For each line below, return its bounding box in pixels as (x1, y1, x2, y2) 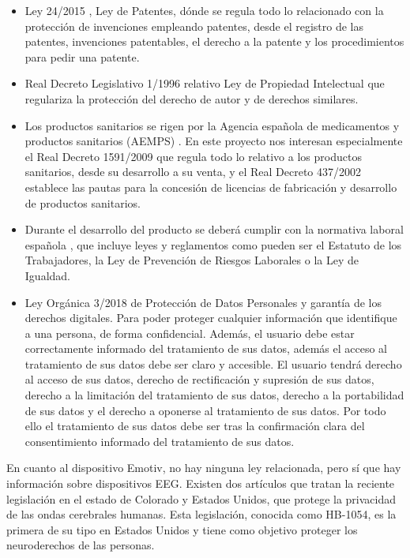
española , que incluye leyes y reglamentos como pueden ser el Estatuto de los (24, 236, 402, 253)
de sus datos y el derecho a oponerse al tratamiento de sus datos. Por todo (24, 402, 386, 418)
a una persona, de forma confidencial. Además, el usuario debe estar (24, 324, 355, 341)
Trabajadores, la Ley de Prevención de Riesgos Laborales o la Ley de (24, 252, 359, 268)
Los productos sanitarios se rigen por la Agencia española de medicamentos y (24, 117, 400, 133)
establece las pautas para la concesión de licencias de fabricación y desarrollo (24, 178, 397, 195)
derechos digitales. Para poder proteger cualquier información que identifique (24, 309, 397, 326)
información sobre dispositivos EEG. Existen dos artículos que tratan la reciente (6, 475, 395, 492)
